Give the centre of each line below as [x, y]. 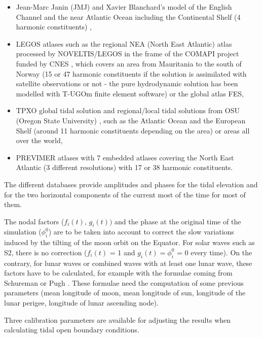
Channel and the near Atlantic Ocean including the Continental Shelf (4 [128, 16]
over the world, [39, 140]
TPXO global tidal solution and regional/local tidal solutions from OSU [128, 110]
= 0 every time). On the [214, 252]
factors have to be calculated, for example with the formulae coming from [118, 273]
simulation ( [23, 232]
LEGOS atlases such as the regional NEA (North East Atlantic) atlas [124, 43]
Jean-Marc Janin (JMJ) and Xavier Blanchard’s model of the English [124, 7]
